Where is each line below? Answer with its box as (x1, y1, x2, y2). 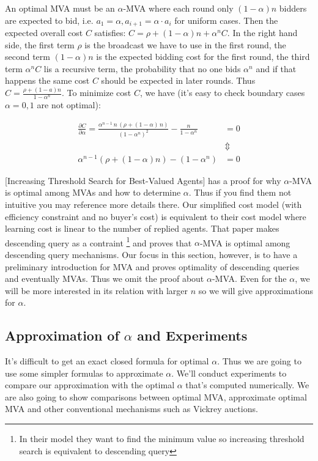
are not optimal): (37, 98, 101, 111)
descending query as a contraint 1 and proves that (5, 234, 192, 249)
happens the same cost (5, 74, 90, 87)
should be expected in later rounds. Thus (101, 74, 256, 87)
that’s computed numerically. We (185, 378, 309, 391)
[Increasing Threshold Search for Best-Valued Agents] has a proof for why (5, 174, 281, 186)
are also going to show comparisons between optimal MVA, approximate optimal (5, 390, 307, 403)
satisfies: (94, 26, 126, 39)
